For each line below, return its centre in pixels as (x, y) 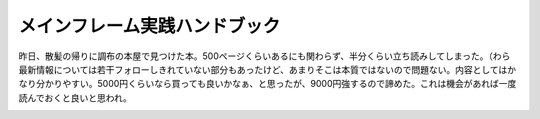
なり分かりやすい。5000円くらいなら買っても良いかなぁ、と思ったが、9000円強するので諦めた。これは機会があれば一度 (267, 84)
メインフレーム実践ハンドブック (149, 26)
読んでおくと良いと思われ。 (75, 97)
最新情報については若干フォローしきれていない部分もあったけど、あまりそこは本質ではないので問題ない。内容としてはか (267, 69)
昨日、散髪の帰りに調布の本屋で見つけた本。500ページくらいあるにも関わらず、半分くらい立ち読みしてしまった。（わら (264, 56)
